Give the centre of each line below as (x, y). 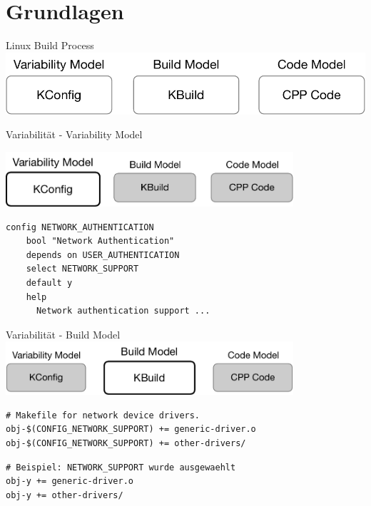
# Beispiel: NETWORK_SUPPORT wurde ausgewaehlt (121, 467)
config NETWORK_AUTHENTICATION (80, 227)
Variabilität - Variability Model (74, 134)
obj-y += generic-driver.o (70, 481)
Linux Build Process (50, 45)
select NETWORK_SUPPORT (82, 269)
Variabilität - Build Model (63, 334)
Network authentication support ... (123, 311)
